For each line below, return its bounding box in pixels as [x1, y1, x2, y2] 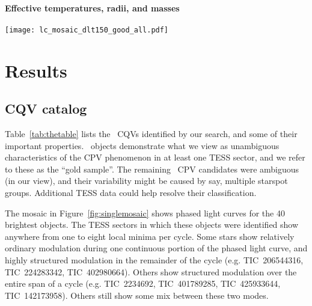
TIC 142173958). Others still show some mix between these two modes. [5, 289, 269, 301]
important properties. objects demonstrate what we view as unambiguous [5, 139, 280, 151]
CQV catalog [5, 99, 87, 118]
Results [5, 58, 67, 82]
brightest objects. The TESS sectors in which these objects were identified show [5, 218, 299, 231]
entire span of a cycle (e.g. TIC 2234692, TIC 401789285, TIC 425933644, [5, 277, 281, 290]
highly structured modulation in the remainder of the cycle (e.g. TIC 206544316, [5, 253, 304, 266]
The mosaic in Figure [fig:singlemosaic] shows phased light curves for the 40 [5, 206, 285, 219]
